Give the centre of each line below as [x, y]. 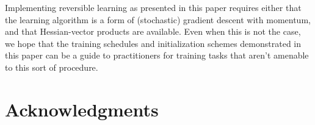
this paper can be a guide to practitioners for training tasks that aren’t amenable [157, 55]
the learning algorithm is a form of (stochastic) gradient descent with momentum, [158, 19]
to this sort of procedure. [52, 67]
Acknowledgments [82, 109]
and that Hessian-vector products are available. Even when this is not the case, [153, 31]
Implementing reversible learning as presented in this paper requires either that [153, 7]
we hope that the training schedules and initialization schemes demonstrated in [153, 43]
